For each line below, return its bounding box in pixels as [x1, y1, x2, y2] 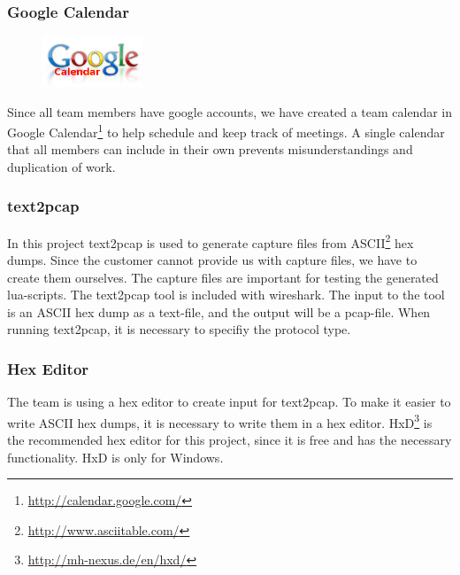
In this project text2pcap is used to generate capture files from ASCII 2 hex [7, 230, 414, 252]
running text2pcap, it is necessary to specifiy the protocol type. [7, 320, 351, 338]
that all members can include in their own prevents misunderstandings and [7, 140, 413, 159]
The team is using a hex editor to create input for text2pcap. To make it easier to [7, 392, 451, 411]
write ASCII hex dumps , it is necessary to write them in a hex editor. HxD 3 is [7, 410, 433, 431]
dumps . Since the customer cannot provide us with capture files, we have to [7, 251, 418, 268]
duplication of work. [7, 157, 116, 175]
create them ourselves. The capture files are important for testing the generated [7, 268, 439, 286]
